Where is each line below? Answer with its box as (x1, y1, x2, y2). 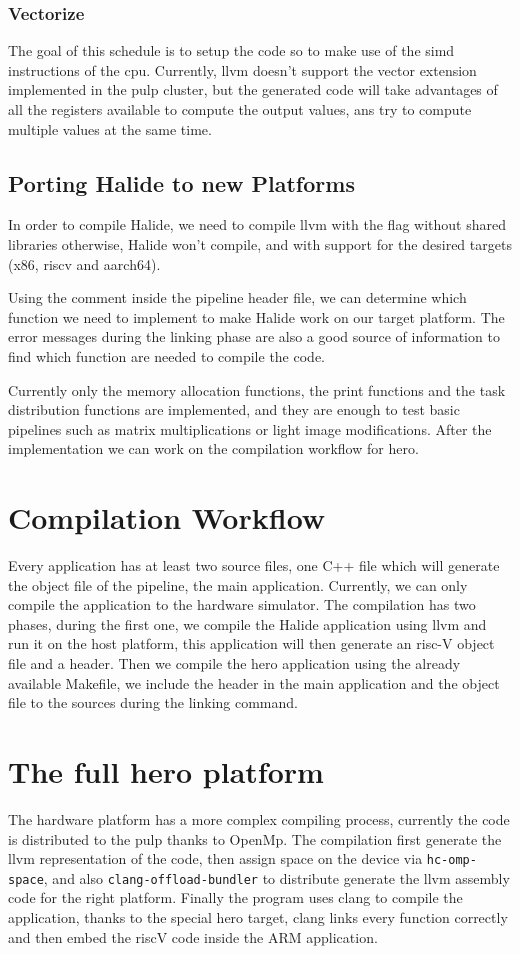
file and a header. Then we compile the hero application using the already (8, 653, 461, 674)
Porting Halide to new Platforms (8, 167, 355, 198)
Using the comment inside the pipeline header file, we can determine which (8, 287, 467, 308)
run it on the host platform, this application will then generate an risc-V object (8, 633, 495, 654)
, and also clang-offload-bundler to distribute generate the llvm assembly (43, 867, 510, 888)
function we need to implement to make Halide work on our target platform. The (8, 306, 505, 327)
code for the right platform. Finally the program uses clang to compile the (8, 887, 463, 908)
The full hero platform (8, 750, 324, 791)
